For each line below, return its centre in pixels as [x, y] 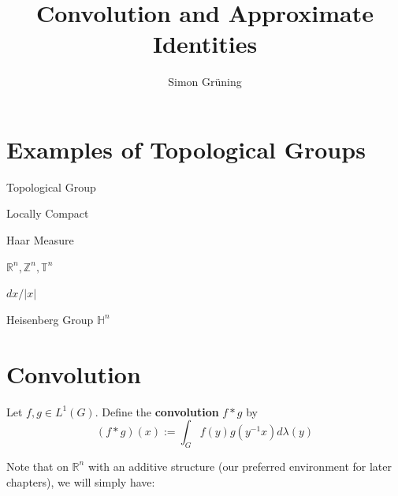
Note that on [37, 466]
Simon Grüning [205, 82]
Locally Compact [48, 213]
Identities [205, 44]
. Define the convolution [157, 411]
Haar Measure [40, 240]
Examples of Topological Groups [186, 149]
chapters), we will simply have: [81, 481]
